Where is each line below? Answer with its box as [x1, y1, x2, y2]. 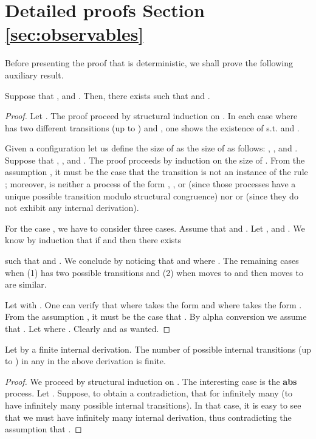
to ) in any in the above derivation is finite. [5, 354, 166, 367]
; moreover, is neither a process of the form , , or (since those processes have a [5, 178, 296, 190]
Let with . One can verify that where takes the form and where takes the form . [5, 298, 302, 311]
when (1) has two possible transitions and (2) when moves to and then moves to [5, 266, 303, 278]
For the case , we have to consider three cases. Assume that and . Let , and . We [5, 221, 305, 234]
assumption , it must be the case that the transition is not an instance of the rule [5, 165, 308, 178]
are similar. [5, 278, 47, 291]
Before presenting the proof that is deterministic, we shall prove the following [5, 57, 293, 69]
